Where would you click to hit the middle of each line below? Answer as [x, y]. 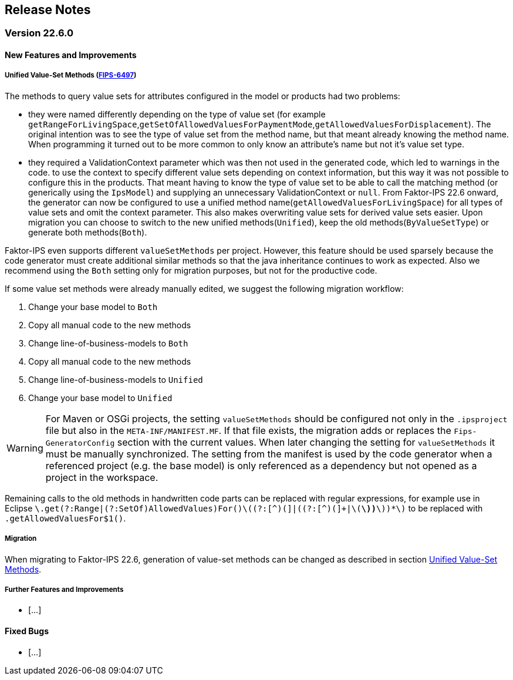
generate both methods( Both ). [88, 232]
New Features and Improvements [71, 55]
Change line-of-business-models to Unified [116, 379]
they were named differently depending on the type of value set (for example [177, 114]
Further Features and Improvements [64, 589]
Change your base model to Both [93, 307]
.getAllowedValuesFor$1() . [65, 518]
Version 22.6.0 [39, 33]
